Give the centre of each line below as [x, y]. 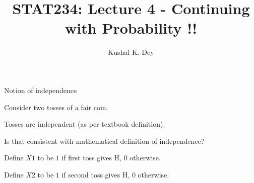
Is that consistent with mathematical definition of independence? [104, 141]
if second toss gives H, [96, 174]
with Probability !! [131, 28]
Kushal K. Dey [131, 52]
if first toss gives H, [91, 158]
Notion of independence [41, 90]
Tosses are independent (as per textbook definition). [85, 124]
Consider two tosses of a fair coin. [56, 107]
